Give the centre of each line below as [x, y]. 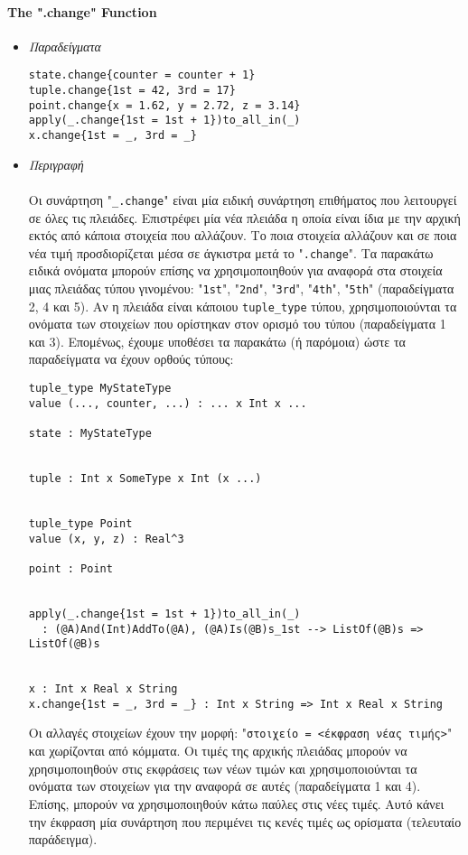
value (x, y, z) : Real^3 [106, 539]
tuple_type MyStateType [100, 389]
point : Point [70, 568]
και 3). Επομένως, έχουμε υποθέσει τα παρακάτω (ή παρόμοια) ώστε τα [217, 341]
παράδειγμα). [63, 839]
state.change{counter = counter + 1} [142, 75]
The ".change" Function [82, 11]
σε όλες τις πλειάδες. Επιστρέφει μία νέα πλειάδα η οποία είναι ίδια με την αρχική [244, 217]
